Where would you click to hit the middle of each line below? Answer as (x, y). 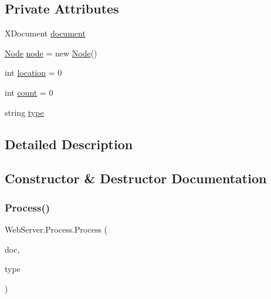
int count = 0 (29, 92)
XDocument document (45, 33)
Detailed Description (69, 144)
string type (24, 112)
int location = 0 (33, 73)
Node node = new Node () (51, 53)
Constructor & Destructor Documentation (136, 178)
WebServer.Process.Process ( (56, 229)
